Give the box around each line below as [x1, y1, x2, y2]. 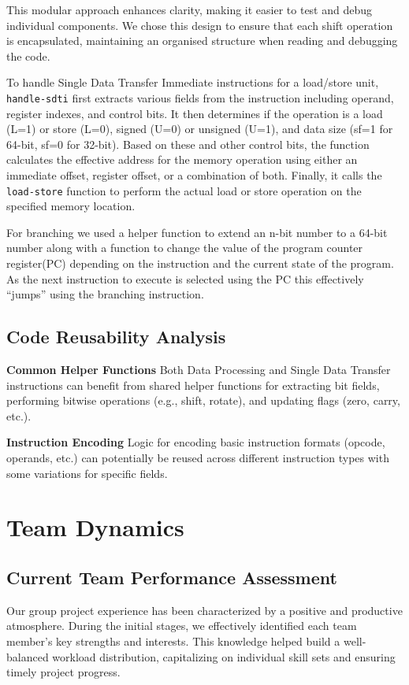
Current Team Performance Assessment [6, 565, 337, 589]
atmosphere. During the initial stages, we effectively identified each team [6, 617, 357, 634]
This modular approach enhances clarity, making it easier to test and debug [6, 2, 373, 17]
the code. [6, 47, 50, 64]
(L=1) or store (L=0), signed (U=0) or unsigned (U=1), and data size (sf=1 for [6, 120, 393, 137]
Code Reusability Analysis [6, 324, 226, 349]
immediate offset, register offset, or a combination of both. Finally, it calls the [6, 167, 382, 183]
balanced [6, 648, 49, 665]
